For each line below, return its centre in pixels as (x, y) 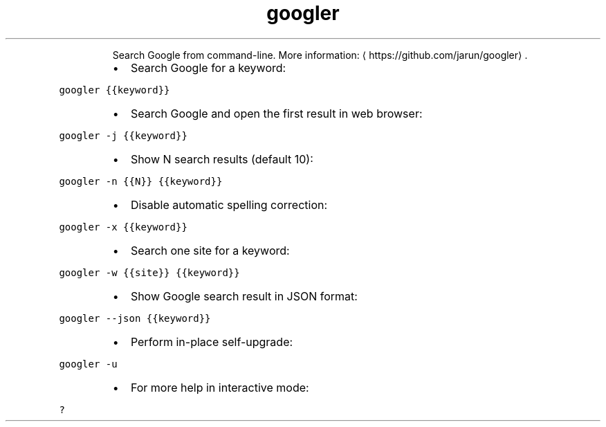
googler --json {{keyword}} (135, 318)
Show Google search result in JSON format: (244, 296)
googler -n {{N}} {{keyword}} (141, 181)
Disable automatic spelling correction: (229, 205)
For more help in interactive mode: (220, 387)
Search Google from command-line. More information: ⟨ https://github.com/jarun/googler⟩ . (320, 55)
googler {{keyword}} (114, 90)
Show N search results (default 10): (222, 159)
